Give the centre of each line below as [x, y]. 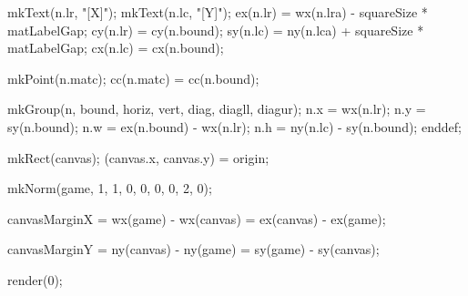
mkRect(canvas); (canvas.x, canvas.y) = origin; [138, 157]
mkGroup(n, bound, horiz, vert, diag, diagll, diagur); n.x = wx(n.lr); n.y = [217, 109]
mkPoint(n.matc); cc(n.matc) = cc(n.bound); [133, 78]
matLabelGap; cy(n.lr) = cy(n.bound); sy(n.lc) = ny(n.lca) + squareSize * [216, 30]
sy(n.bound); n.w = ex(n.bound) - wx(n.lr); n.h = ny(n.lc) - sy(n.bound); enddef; [234, 126]
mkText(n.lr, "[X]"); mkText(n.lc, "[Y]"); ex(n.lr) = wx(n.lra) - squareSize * [218, 12]
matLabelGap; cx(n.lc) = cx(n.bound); [116, 48]
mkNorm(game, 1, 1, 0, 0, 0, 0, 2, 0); [110, 188]
